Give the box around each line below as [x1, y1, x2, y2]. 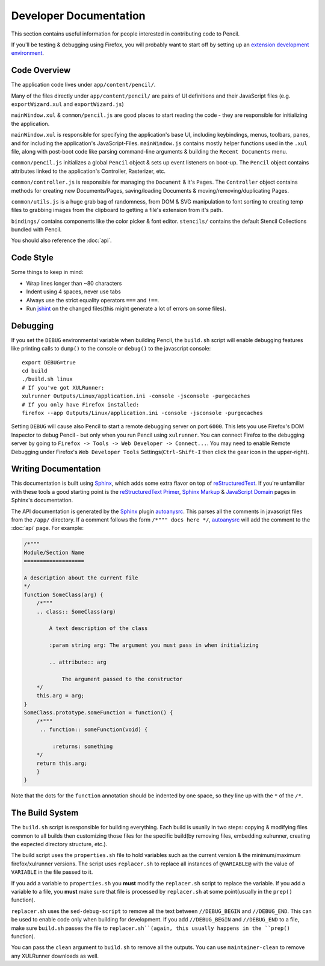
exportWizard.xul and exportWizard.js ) [11, 101, 124, 108]
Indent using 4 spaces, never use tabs [26, 288, 122, 295]
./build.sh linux [22, 376, 73, 382]
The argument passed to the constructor [61, 675, 183, 682]
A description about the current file [23, 574, 138, 581]
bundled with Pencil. [11, 226, 62, 233]
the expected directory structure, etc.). [11, 841, 108, 847]
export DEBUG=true [22, 359, 76, 366]
